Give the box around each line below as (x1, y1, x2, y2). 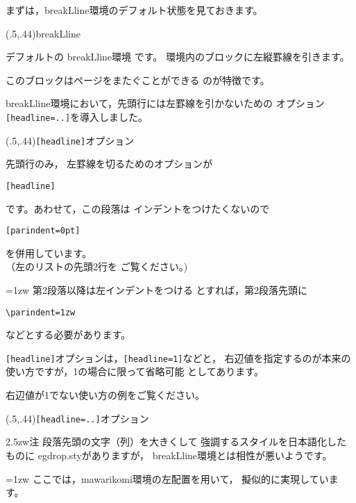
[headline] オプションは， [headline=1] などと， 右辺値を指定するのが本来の (6, 350, 351, 365)
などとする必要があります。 (6, 327, 131, 342)
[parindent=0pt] (6, 226, 80, 236)
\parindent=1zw (6, 307, 76, 318)
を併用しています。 (6, 245, 92, 260)
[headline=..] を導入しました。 (6, 109, 149, 124)
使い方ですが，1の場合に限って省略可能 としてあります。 (6, 364, 264, 379)
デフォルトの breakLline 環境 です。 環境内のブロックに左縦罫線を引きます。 (6, 49, 350, 64)
